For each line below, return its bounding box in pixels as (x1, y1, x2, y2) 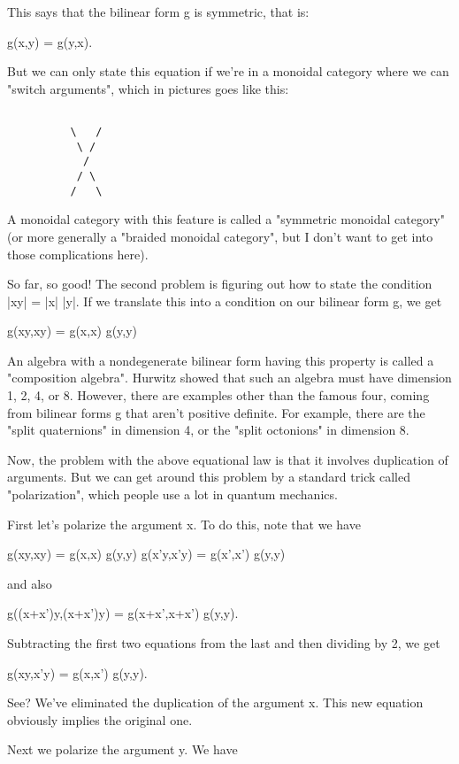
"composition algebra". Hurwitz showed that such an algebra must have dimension (7, 368, 452, 387)
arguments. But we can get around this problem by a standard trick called (7, 467, 411, 486)
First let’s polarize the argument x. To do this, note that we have (7, 514, 361, 533)
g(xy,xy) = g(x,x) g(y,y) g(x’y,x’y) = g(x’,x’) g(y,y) (7, 544, 286, 563)
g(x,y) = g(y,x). (7, 32, 93, 50)
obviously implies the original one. (7, 710, 193, 729)
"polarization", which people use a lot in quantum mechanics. (7, 485, 338, 504)
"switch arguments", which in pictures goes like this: (7, 79, 289, 97)
